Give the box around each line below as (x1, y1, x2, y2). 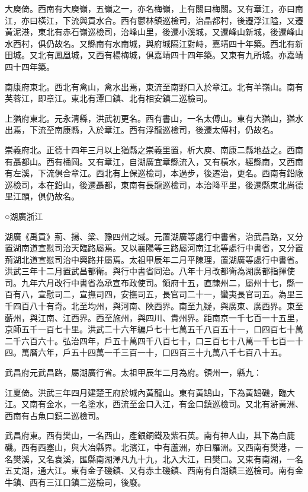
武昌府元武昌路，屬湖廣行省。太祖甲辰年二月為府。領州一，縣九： (5, 366, 262, 379)
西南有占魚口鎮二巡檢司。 (5, 409, 104, 421)
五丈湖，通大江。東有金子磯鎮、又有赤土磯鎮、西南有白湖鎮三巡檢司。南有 (5, 464, 295, 477)
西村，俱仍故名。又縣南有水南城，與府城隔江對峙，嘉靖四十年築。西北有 (12, 37, 295, 49)
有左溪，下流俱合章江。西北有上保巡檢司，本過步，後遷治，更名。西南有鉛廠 (5, 167, 303, 179)
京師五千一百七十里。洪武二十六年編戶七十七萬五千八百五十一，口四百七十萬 (5, 323, 303, 335)
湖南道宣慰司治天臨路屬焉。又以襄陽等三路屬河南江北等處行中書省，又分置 (12, 242, 303, 254)
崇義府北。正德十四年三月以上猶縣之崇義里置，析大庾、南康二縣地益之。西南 (5, 143, 303, 155)
